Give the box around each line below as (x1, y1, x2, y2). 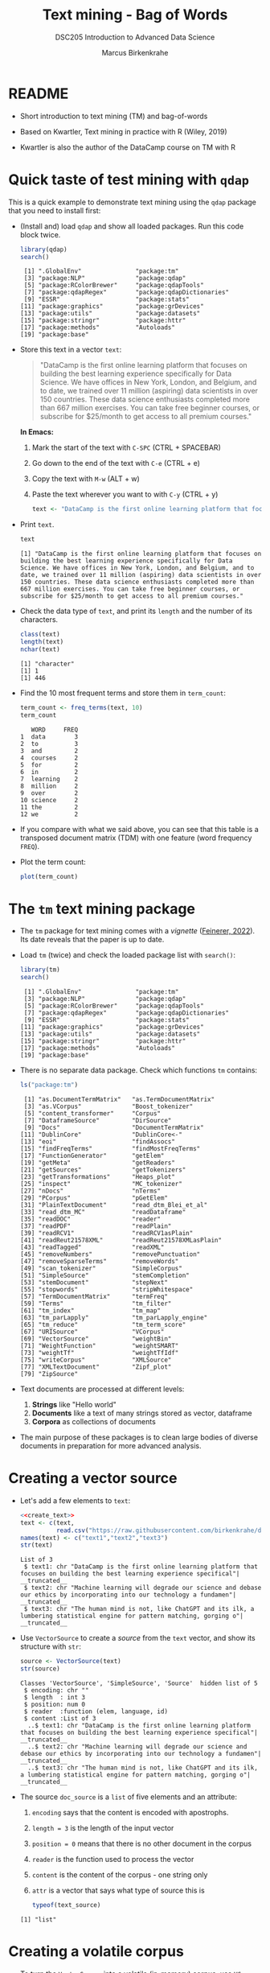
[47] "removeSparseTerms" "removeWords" (19, 1257, 179, 1265)
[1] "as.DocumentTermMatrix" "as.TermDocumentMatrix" (23, 1095, 215, 1103)
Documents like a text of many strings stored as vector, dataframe (31, 1408, 252, 1418)
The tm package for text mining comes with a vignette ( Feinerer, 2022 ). (19, 926, 256, 936)
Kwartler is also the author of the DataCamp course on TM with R (19, 142, 235, 152)
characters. (19, 615, 59, 624)
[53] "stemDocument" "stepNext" (19, 1278, 169, 1287)
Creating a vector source (8, 1469, 178, 1488)
